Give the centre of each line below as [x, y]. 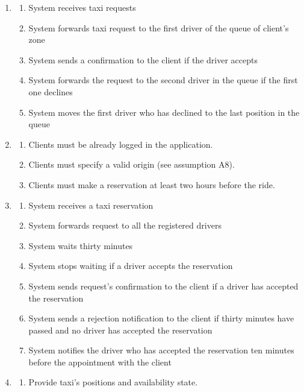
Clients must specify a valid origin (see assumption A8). [132, 164]
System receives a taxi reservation [91, 205]
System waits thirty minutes [81, 245]
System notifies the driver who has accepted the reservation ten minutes [161, 350]
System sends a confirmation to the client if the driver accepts [143, 59]
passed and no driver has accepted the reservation [120, 330]
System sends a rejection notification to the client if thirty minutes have [161, 318]
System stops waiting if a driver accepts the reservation [131, 266]
